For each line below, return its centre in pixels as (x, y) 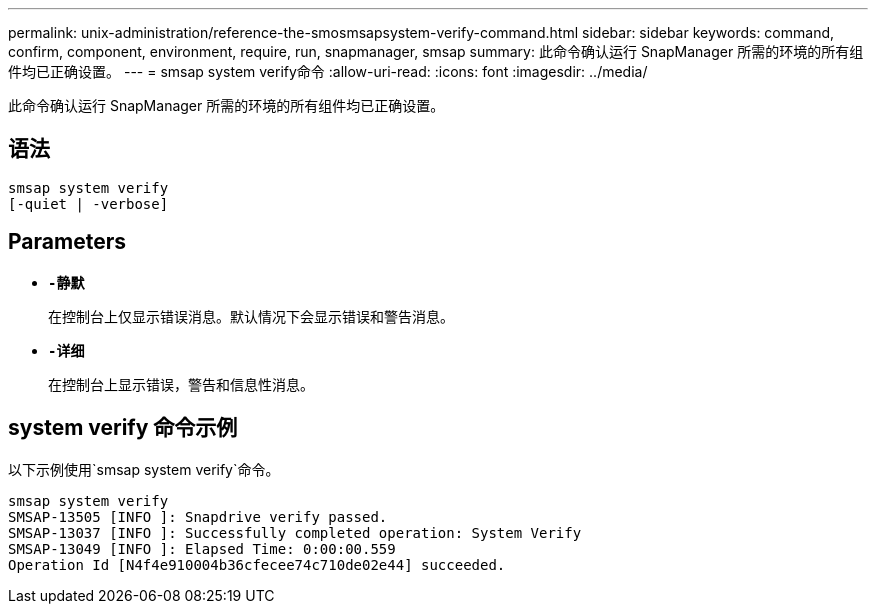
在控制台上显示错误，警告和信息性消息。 (181, 384)
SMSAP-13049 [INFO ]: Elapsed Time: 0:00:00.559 (202, 548)
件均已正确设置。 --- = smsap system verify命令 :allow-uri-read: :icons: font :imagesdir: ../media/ (328, 71)
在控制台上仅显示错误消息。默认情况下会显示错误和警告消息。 (251, 316)
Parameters (67, 242)
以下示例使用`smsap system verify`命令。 (144, 469)
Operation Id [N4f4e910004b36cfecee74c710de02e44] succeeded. (257, 564)
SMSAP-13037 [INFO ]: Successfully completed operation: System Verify (295, 532)
